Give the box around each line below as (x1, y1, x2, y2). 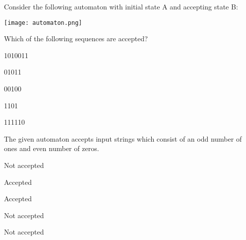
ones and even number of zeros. (4, 143, 99, 154)
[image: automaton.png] (4, 19, 82, 26)
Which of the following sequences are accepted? (4, 33, 148, 44)
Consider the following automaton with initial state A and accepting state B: (4, 1, 238, 11)
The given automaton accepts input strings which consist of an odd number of (4, 133, 242, 144)
